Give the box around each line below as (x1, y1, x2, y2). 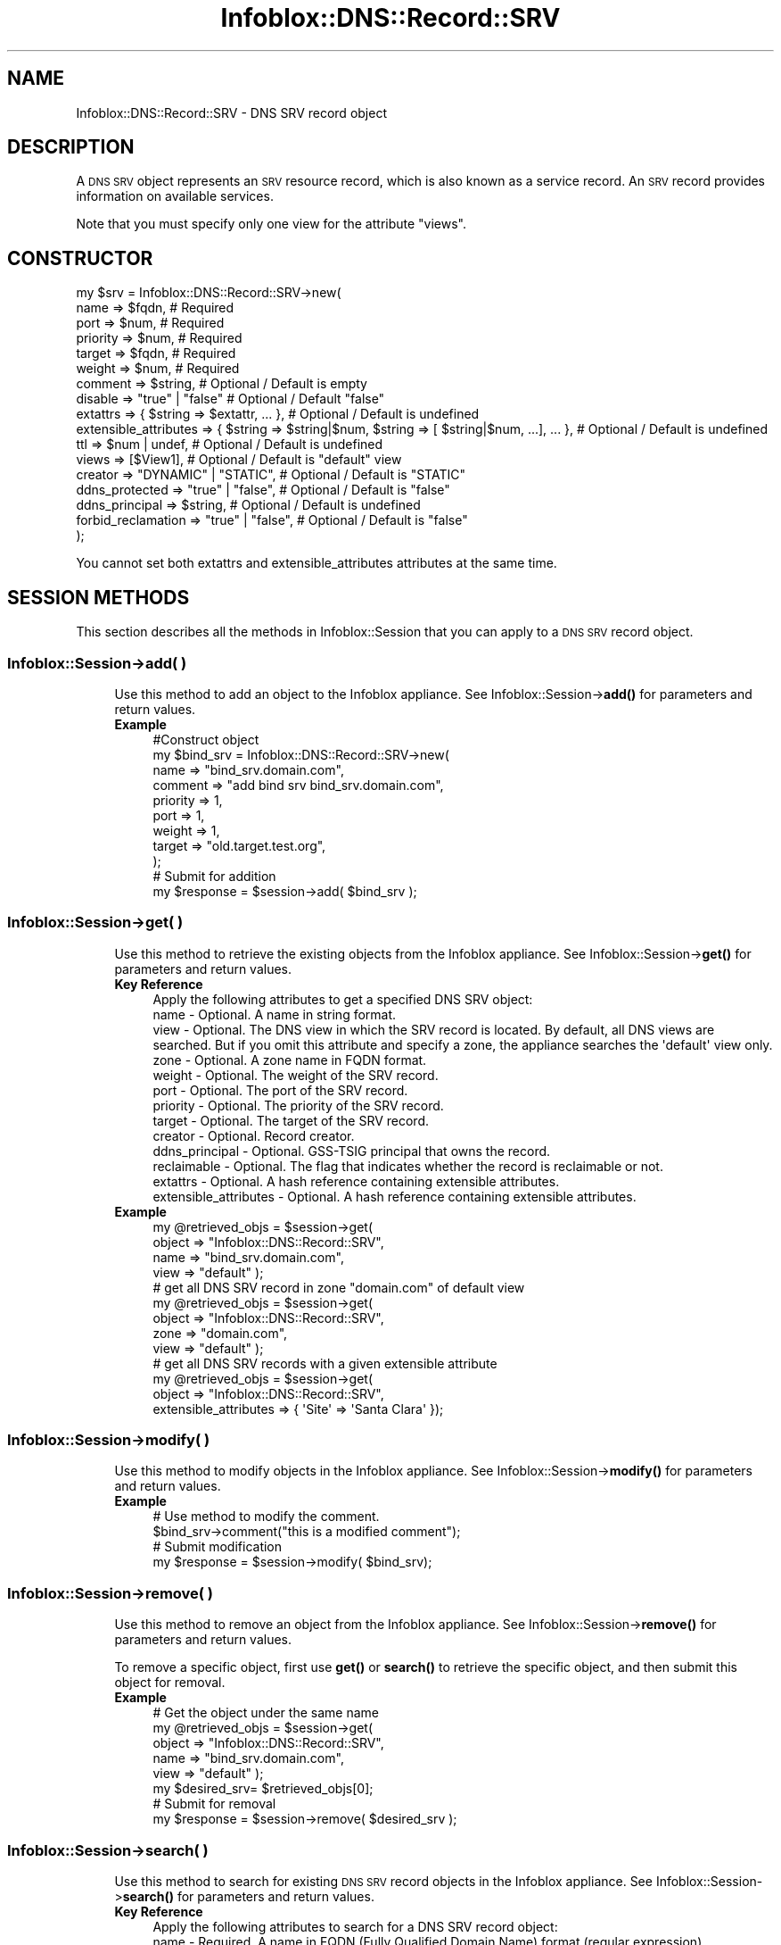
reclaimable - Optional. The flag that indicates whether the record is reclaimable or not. (152, 1158, 663, 1174)
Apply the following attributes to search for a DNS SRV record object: (152, 1918, 558, 1934)
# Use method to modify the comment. (152, 1509, 380, 1525)
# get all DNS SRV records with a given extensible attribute (152, 1355, 497, 1371)
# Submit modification (152, 1539, 283, 1555)
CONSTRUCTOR (7, 246, 153, 270)
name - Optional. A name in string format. (152, 1006, 397, 1022)
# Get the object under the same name (152, 1705, 379, 1721)
